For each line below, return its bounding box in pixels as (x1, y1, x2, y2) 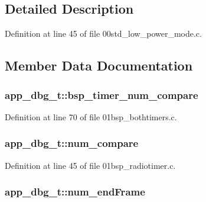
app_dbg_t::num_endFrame (5, 184, 145, 199)
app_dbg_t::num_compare (5, 136, 139, 150)
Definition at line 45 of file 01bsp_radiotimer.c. (5, 159, 176, 171)
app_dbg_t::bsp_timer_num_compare (5, 87, 198, 102)
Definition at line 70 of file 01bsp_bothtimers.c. (5, 110, 177, 123)
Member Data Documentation (5, 56, 193, 75)
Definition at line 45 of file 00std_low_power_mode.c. (5, 27, 202, 40)
